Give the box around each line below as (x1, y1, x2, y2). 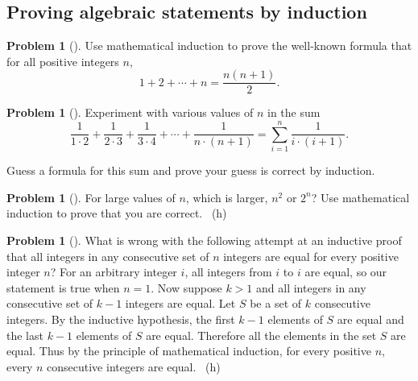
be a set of (250, 295, 302, 312)
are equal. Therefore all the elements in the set (146, 326, 377, 343)
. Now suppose (151, 279, 222, 296)
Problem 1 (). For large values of (6, 188, 176, 205)
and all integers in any (256, 279, 366, 296)
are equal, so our (304, 263, 387, 280)
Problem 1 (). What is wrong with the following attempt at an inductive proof (6, 231, 402, 248)
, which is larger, (185, 188, 268, 205)
